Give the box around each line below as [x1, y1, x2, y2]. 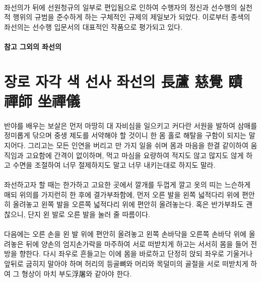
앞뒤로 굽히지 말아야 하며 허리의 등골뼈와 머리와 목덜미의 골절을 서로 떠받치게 [4, 258, 248, 269]
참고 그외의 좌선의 [4, 41, 61, 51]
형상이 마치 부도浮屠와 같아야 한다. [22, 268, 132, 278]
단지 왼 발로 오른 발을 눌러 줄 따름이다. [28, 209, 150, 220]
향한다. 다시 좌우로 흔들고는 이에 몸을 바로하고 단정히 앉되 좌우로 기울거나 [19, 248, 253, 259]
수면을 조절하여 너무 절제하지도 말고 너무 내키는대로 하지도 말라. [13, 160, 216, 170]
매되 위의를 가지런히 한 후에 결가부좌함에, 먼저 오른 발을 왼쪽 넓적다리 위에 [4, 189, 240, 199]
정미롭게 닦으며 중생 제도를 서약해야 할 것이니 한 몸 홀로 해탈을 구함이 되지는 [4, 130, 246, 140]
